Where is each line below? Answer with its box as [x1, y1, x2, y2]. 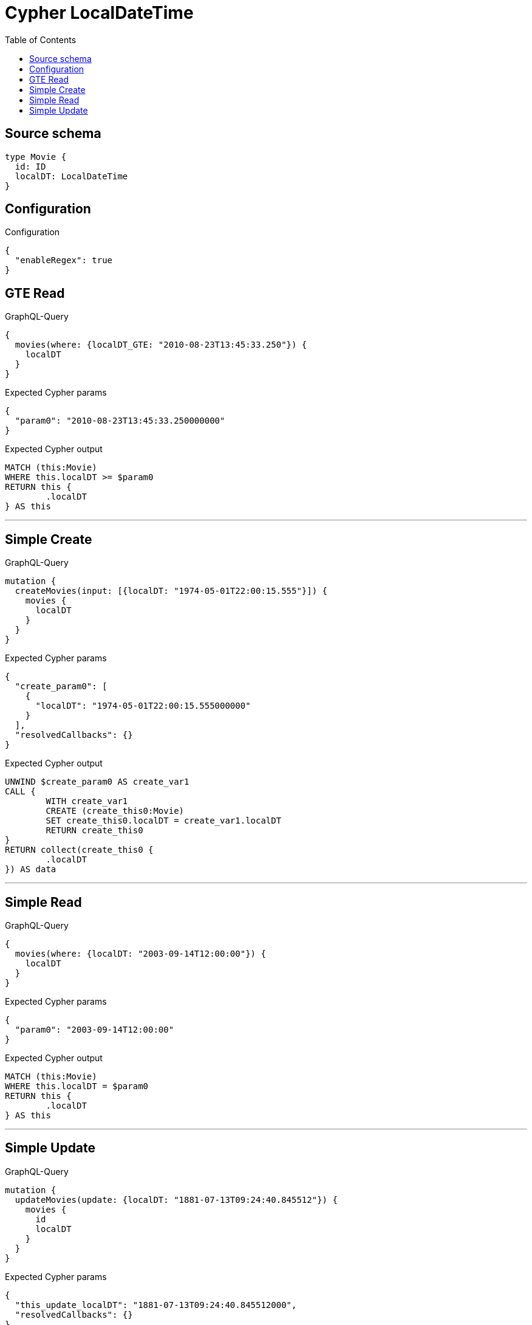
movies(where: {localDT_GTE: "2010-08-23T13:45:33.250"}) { [15, 340, 307, 350]
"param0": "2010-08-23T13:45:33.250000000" [15, 416, 225, 426]
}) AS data [5, 864, 56, 875]
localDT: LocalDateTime [15, 171, 128, 181]
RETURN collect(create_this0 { [5, 845, 154, 855]
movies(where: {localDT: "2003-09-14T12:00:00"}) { [15, 948, 266, 958]
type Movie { [5, 151, 67, 162]
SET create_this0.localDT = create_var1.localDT [46, 816, 282, 826]
